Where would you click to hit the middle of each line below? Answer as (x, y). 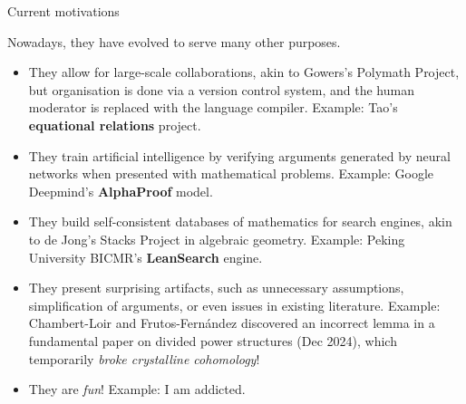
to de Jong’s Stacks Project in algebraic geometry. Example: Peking (217, 239)
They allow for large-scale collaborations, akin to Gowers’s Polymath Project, (244, 72)
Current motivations (63, 11)
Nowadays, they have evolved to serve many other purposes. (174, 41)
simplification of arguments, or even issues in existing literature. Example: (234, 305)
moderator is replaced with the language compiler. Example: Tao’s (213, 107)
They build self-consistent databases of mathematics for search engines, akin (240, 221)
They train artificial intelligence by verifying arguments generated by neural (239, 155)
